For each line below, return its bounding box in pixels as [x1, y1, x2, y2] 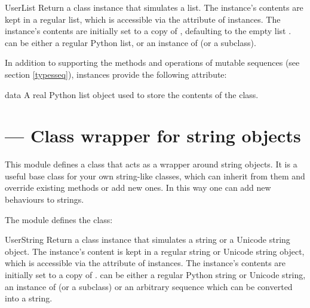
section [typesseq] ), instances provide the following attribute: [5, 68, 227, 80]
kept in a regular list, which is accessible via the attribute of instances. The [5, 13, 281, 25]
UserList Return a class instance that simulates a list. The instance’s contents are [5, 1, 303, 13]
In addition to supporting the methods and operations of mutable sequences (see [5, 56, 300, 69]
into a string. [5, 292, 53, 304]
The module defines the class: [5, 213, 113, 225]
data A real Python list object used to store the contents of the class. [5, 88, 259, 100]
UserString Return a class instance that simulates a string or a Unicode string [5, 233, 290, 246]
